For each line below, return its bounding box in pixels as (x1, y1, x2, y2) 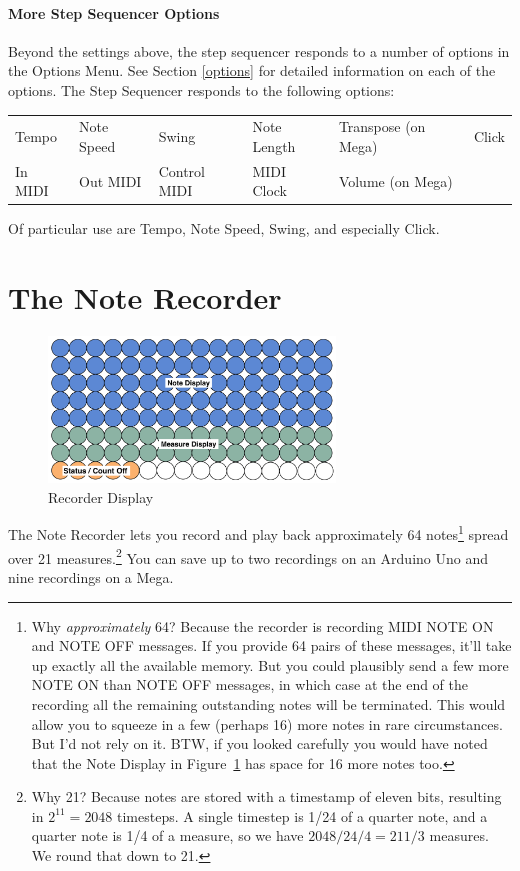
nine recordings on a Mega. (8, 566, 174, 587)
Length (252, 135, 296, 156)
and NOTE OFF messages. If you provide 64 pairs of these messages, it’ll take (31, 635, 512, 656)
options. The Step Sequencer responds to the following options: (8, 79, 395, 100)
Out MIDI (78, 170, 142, 191)
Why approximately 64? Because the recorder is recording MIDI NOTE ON (31, 615, 494, 636)
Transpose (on (338, 116, 426, 137)
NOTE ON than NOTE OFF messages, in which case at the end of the (31, 674, 469, 695)
